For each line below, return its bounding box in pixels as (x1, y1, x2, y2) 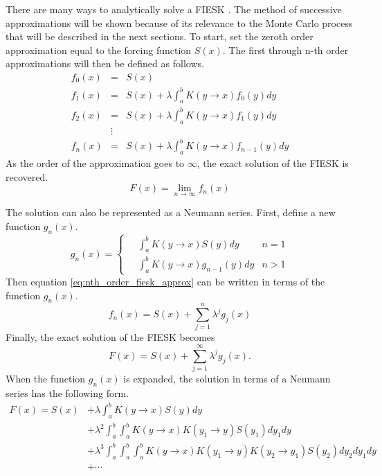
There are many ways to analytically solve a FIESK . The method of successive (6, 2, 342, 16)
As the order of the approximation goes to (6, 156, 185, 170)
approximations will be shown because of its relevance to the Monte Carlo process (6, 15, 353, 30)
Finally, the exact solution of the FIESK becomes (6, 330, 215, 344)
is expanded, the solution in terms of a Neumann (123, 371, 331, 386)
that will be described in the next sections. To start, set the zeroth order (6, 29, 313, 44)
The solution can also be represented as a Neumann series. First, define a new (6, 205, 336, 220)
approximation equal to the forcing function (6, 42, 192, 57)
